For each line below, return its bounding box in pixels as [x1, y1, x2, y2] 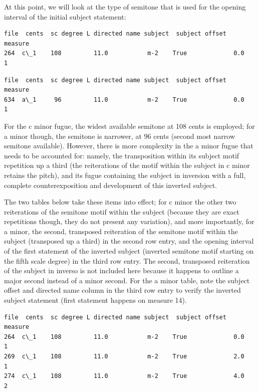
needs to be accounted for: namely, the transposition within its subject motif [4, 150, 239, 160]
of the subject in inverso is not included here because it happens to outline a [4, 265, 239, 276]
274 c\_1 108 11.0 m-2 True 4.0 [4, 372, 244, 380]
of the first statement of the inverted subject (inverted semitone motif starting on [4, 246, 254, 256]
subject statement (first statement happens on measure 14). [4, 295, 187, 305]
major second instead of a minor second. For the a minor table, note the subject [4, 275, 250, 285]
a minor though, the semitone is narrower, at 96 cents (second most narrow [4, 130, 235, 141]
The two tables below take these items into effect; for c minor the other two [4, 197, 236, 207]
